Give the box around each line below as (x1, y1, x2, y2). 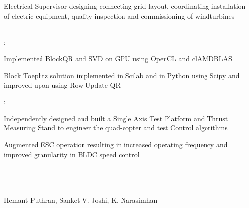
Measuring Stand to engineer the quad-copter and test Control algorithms (4, 123, 228, 133)
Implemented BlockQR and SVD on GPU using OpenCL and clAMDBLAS (4, 53, 232, 64)
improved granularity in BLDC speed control (4, 149, 140, 159)
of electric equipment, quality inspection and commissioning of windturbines (4, 10, 235, 21)
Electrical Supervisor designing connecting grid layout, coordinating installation (4, 1, 246, 11)
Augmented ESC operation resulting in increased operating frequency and (4, 139, 228, 149)
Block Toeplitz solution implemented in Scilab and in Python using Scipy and (4, 70, 240, 80)
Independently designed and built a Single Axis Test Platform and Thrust (4, 113, 228, 123)
